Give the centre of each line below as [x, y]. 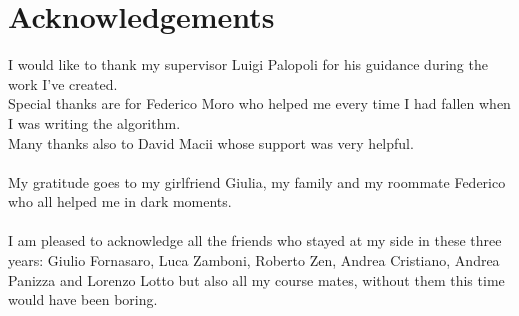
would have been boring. [83, 299]
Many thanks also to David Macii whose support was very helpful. [211, 142]
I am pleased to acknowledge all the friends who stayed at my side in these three [255, 240]
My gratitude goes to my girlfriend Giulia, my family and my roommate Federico [257, 181]
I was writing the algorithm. [94, 122]
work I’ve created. [63, 83]
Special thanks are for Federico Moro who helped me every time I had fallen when [259, 103]
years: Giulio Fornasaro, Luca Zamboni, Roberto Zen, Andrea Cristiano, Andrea [254, 260]
